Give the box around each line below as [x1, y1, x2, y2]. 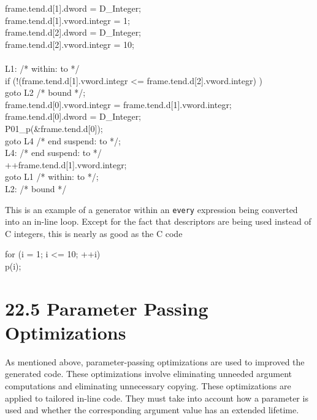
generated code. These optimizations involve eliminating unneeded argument [5, 367, 292, 380]
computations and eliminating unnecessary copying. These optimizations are [5, 379, 291, 392]
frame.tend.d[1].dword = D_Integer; [5, 2, 142, 14]
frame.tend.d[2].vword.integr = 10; [5, 37, 134, 50]
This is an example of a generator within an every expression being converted [5, 203, 298, 216]
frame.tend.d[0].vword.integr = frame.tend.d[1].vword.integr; [5, 98, 232, 111]
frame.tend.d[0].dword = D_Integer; [5, 110, 142, 123]
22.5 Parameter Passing [5, 295, 208, 321]
